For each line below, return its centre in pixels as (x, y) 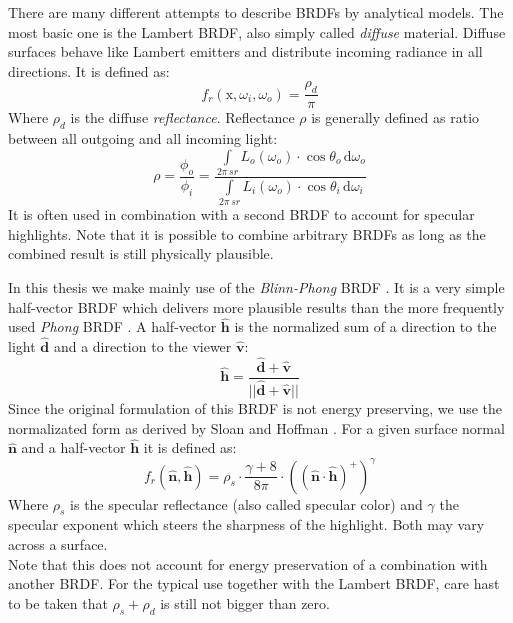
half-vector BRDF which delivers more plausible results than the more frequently (256, 306)
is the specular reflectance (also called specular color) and (246, 503)
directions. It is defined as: (89, 70)
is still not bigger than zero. (245, 602)
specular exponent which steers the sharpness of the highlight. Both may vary (246, 524)
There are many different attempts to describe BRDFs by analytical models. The (256, 12)
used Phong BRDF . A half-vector (112, 326)
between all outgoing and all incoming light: (143, 138)
